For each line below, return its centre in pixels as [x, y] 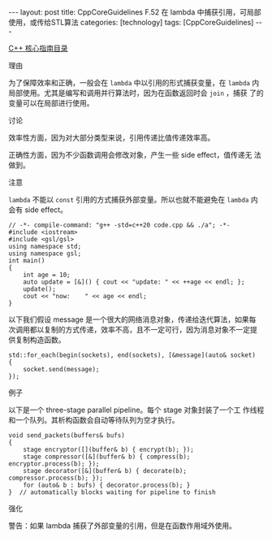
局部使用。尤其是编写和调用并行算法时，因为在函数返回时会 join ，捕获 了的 [136, 93]
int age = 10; [47, 275]
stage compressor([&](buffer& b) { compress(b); [107, 457]
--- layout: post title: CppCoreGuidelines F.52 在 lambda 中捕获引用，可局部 [135, 12]
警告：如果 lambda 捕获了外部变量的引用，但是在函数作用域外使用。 [123, 525]
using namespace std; [45, 246]
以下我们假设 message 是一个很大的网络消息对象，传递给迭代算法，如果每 [132, 319]
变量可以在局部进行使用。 [51, 103]
